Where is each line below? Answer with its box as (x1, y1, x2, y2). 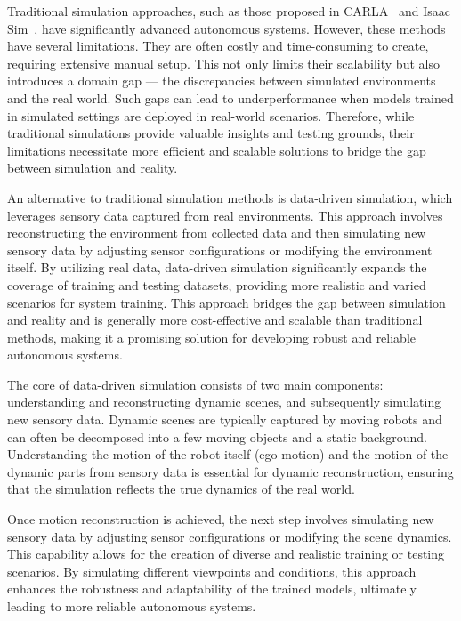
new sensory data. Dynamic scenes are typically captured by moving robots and (7, 410, 442, 429)
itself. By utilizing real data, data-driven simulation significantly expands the (7, 258, 427, 277)
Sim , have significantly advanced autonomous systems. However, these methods (7, 19, 446, 37)
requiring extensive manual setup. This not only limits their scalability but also (7, 53, 440, 72)
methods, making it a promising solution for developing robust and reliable (7, 327, 417, 346)
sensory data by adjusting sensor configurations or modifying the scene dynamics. (7, 527, 452, 545)
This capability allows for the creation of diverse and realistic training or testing (7, 544, 445, 563)
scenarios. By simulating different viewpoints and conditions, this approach (7, 561, 417, 580)
